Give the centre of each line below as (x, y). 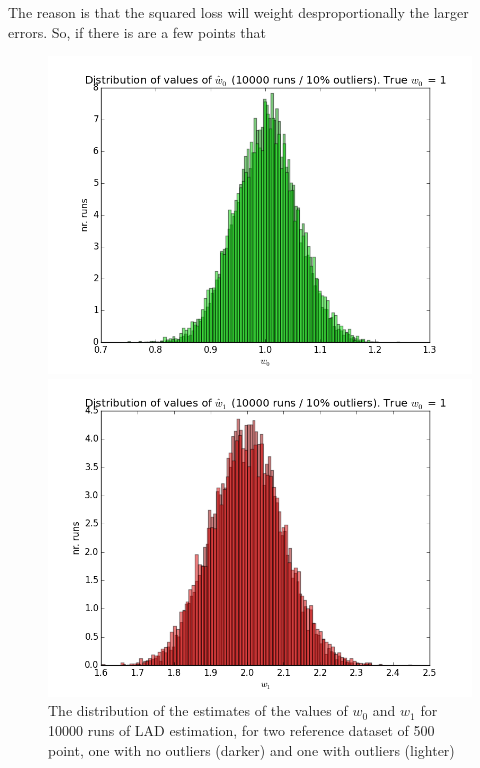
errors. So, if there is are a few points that (137, 31)
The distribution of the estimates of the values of (198, 710)
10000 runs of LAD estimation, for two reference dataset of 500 (241, 729)
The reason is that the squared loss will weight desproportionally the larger (238, 12)
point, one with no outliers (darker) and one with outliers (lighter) (251, 749)
